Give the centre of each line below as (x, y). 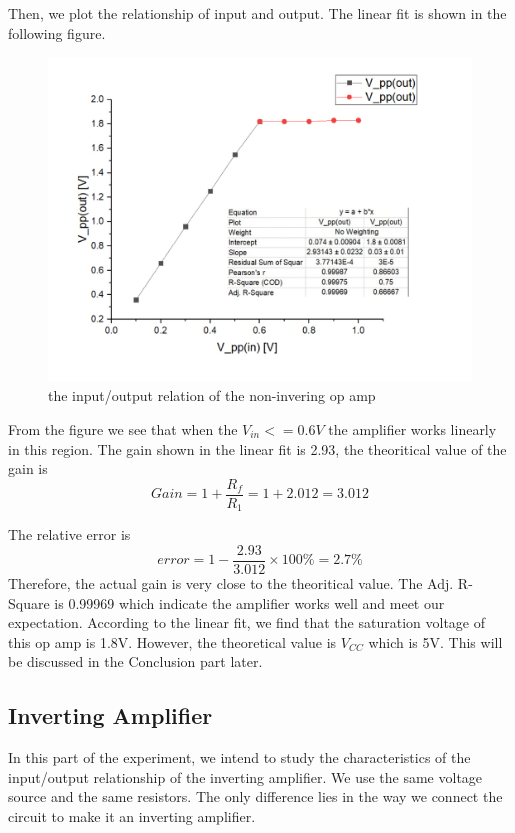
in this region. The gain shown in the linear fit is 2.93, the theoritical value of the (257, 448)
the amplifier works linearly (412, 429)
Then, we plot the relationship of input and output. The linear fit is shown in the (257, 13)
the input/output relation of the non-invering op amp (212, 395)
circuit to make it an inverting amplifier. (132, 815)
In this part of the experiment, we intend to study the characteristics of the (239, 757)
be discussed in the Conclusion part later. (135, 661)
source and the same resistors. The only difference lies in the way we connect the (255, 796)
